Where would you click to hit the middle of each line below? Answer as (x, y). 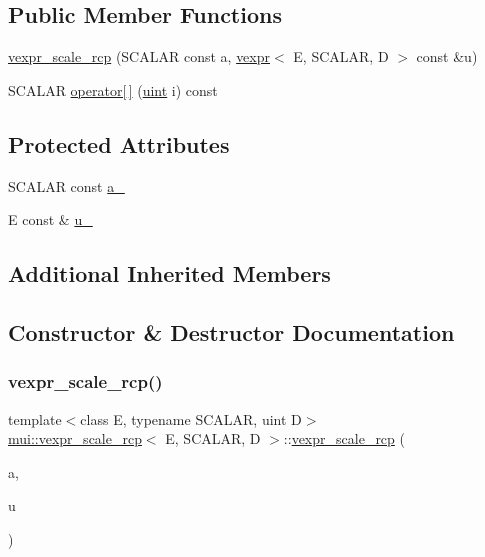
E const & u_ (50, 219)
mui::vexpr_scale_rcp (75, 438)
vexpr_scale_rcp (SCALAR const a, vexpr (139, 56)
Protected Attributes (119, 143)
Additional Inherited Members (169, 273)
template (35, 418)
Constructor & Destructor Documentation (231, 331)
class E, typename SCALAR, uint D (191, 418)
